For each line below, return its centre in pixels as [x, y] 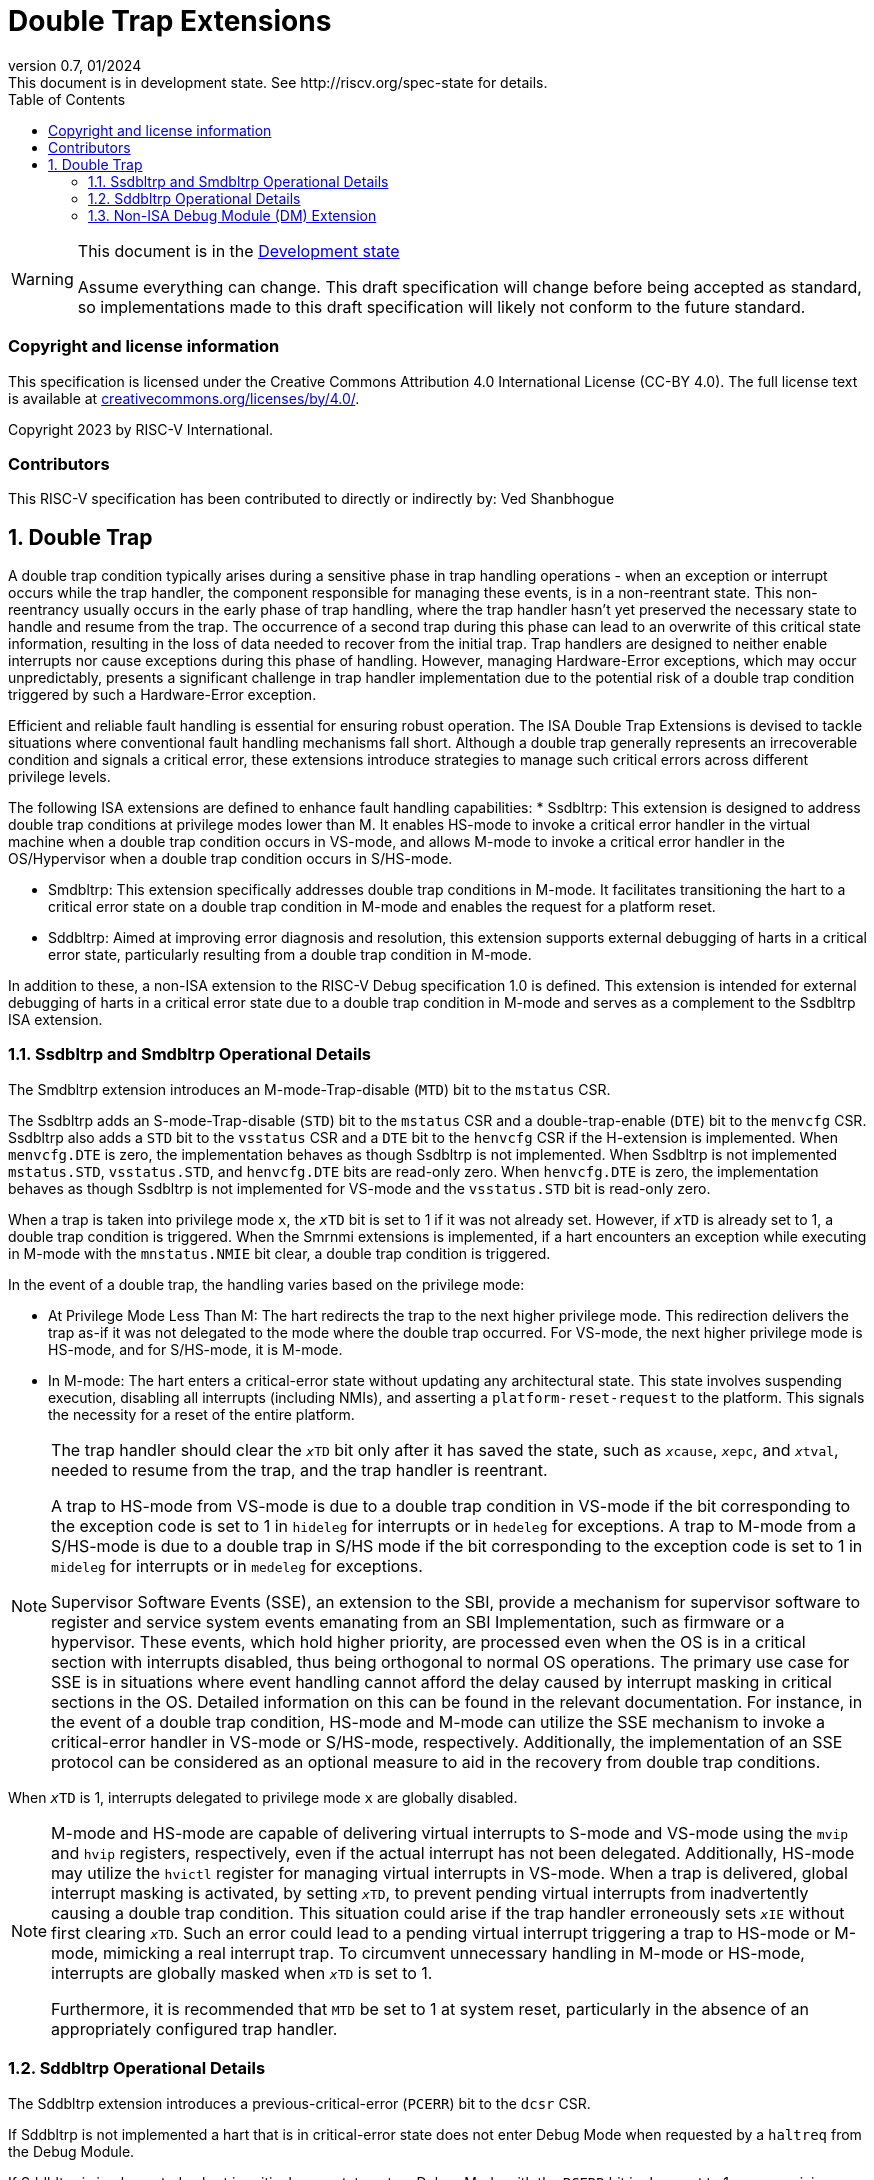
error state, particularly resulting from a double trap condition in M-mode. [290, 955]
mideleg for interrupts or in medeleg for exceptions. [237, 1565]
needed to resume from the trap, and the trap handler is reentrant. [299, 1469]
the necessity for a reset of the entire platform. [201, 1414]
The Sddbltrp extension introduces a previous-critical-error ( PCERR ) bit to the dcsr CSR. [299, 2103]
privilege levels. [59, 777]
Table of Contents [67, 99]
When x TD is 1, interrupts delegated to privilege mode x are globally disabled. [263, 1797]
